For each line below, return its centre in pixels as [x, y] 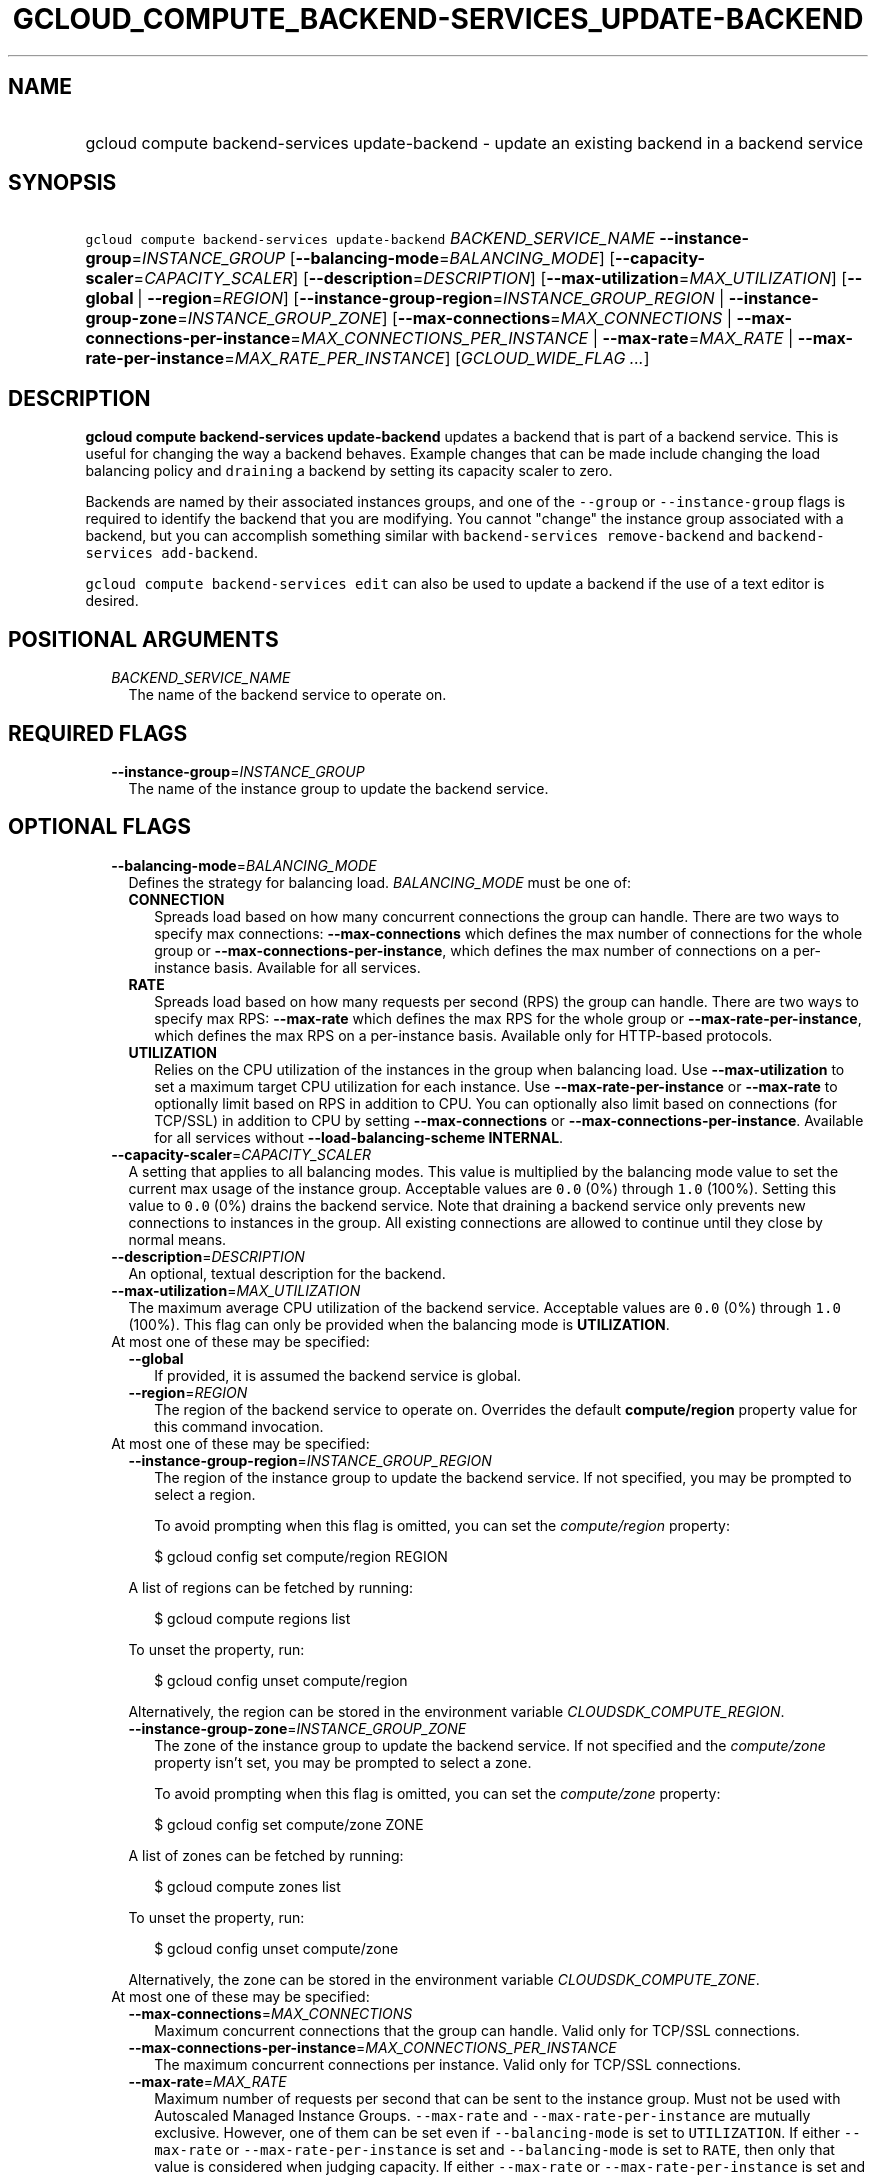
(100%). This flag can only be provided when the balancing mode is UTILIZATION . [399, 1324]
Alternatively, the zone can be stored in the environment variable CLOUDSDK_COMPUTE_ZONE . [444, 1979]
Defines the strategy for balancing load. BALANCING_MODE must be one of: [380, 882]
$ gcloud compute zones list [247, 1886]
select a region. [205, 1494]
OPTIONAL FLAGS [99, 827]
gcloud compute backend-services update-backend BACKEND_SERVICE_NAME [370, 238]
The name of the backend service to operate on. [287, 695]
